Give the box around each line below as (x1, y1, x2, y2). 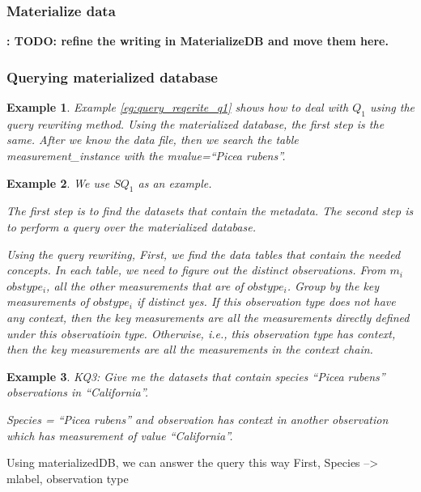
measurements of (6, 293, 89, 310)
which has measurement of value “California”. (6, 426, 233, 443)
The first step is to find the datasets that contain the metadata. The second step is (6, 202, 414, 219)
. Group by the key (287, 277, 380, 294)
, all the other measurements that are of (46, 277, 244, 294)
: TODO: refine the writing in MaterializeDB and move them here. (6, 32, 389, 49)
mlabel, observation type (6, 469, 129, 486)
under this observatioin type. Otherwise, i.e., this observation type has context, (6, 324, 396, 341)
